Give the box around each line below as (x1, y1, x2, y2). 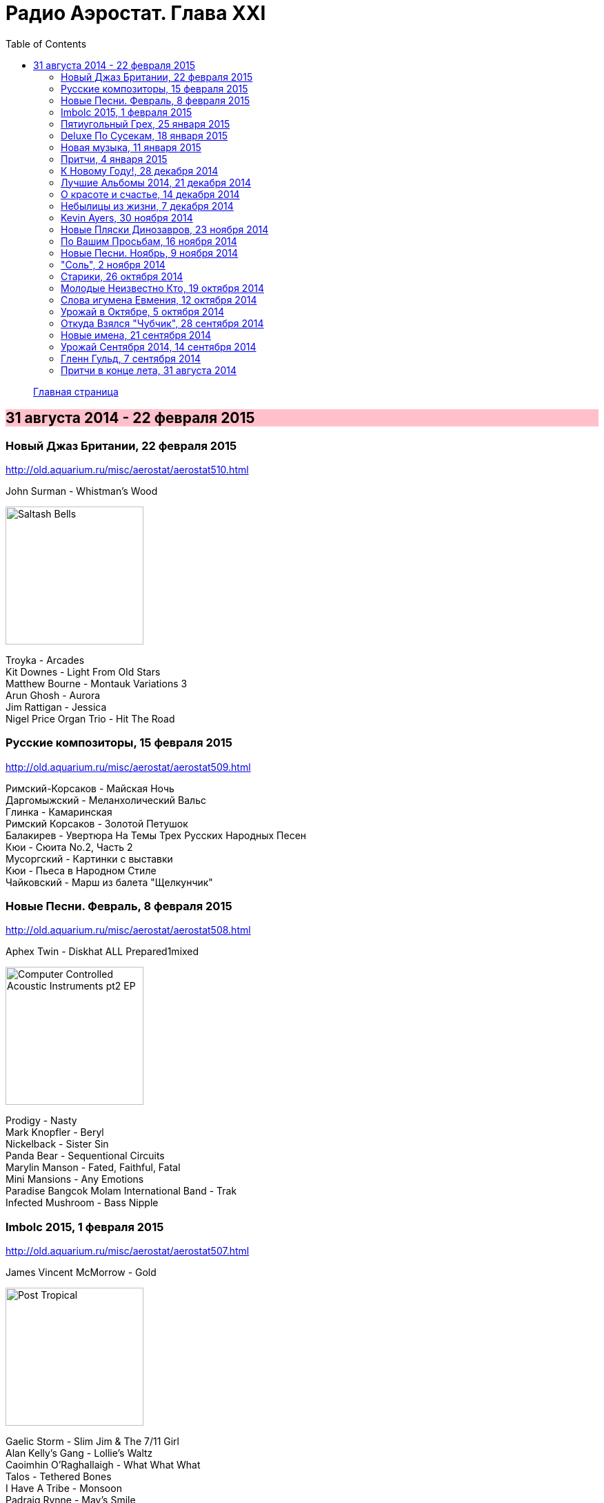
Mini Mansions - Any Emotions (6, 1173, 144, 1186)
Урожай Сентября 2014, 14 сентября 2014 (61, 340, 256, 353)
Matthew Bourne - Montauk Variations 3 (6, 677, 188, 689)
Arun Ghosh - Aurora (6, 689, 101, 701)
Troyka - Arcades (6, 654, 85, 666)
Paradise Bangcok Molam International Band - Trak (6, 1185, 237, 1197)
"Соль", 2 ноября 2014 (61, 258, 165, 271)
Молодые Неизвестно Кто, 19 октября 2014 (61, 282, 264, 294)
